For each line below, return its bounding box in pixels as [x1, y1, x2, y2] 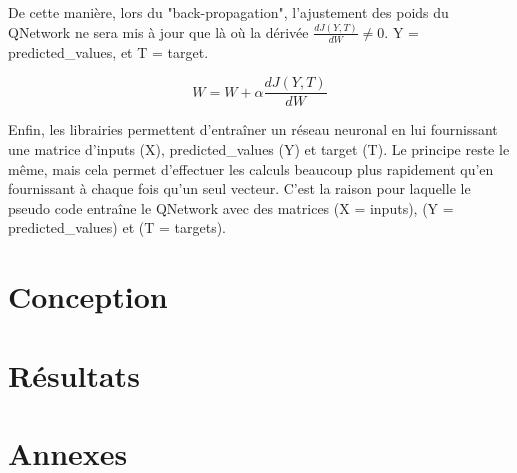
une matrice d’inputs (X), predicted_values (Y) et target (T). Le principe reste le [8, 138, 510, 159]
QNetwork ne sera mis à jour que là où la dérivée [8, 21, 309, 42]
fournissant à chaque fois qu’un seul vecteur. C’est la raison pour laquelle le [8, 178, 471, 199]
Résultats [8, 354, 140, 395]
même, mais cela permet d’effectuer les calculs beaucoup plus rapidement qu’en [8, 158, 494, 179]
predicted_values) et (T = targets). [8, 217, 226, 238]
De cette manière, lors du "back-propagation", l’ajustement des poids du [8, 2, 449, 22]
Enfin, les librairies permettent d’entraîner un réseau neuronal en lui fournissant [8, 119, 498, 140]
